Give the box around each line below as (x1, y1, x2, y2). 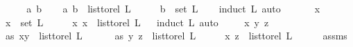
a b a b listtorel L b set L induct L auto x (26, 1, 320, 15)
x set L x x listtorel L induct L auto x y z (5, 15, 269, 29)
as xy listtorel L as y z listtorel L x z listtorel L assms (5, 28, 347, 43)
